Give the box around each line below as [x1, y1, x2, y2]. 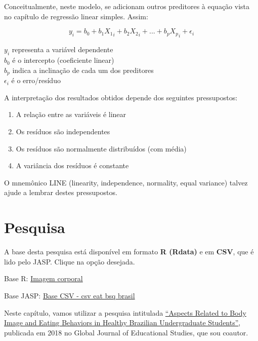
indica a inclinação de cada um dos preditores [12, 64, 154, 75]
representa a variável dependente [12, 44, 113, 55]
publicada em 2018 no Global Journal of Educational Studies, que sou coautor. [4, 327, 248, 337]
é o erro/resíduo [11, 75, 61, 86]
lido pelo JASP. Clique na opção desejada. [4, 256, 135, 267]
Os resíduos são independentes [16, 126, 110, 137]
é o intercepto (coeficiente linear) [12, 55, 114, 65]
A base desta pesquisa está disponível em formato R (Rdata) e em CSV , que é [4, 246, 254, 257]
